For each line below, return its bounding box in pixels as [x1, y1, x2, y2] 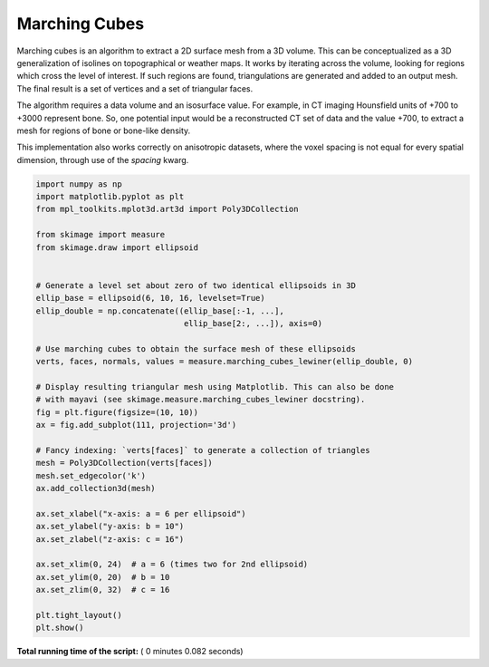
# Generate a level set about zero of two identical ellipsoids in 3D [35, 280, 357, 290]
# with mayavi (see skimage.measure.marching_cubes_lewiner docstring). [35, 394, 366, 405]
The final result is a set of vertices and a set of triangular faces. [16, 82, 254, 94]
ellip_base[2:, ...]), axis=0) [183, 318, 323, 328]
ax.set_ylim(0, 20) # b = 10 [35, 572, 170, 582]
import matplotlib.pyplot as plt [35, 191, 185, 202]
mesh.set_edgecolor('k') [35, 470, 147, 480]
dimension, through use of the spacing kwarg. [16, 154, 189, 165]
